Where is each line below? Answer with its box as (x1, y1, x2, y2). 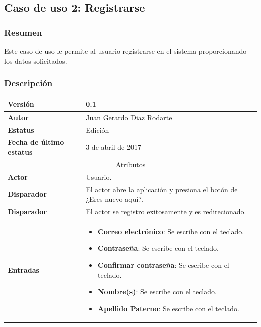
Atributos (115, 159, 146, 169)
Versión (8, 98, 34, 109)
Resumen (4, 26, 42, 38)
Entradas (8, 264, 39, 275)
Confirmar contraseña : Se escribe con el (98, 260, 229, 270)
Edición (86, 124, 109, 135)
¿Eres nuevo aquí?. (86, 194, 144, 204)
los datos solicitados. (4, 55, 67, 66)
